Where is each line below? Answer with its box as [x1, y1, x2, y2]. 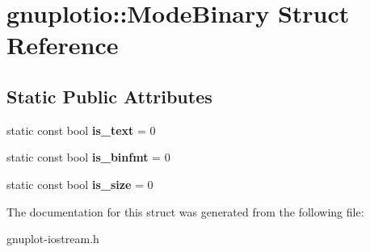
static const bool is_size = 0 [6, 175, 153, 192]
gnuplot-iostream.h [6, 230, 99, 247]
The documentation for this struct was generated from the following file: [6, 203, 364, 220]
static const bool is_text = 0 [6, 121, 156, 138]
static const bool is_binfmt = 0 [6, 149, 170, 166]
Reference [6, 28, 119, 61]
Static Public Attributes [6, 83, 212, 108]
